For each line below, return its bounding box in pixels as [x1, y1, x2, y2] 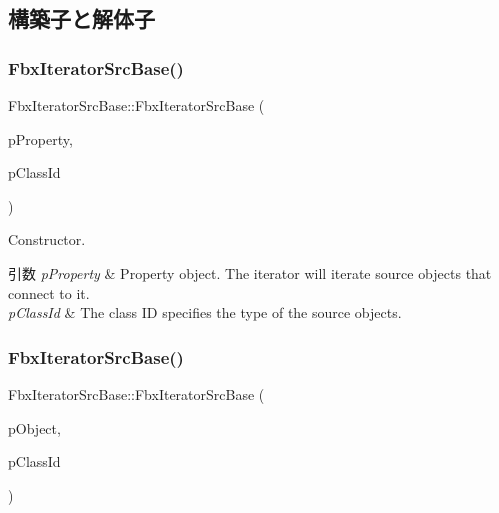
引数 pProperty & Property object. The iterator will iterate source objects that [8, 262, 492, 283]
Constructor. [8, 229, 86, 250]
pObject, [8, 417, 61, 438]
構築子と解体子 [8, 3, 155, 34]
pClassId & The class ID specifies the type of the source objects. [8, 302, 402, 323]
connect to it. [8, 282, 90, 303]
